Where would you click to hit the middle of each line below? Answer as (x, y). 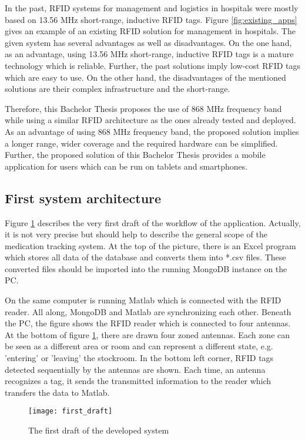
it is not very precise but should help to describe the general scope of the (136, 234)
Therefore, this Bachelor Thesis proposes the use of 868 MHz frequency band (143, 108)
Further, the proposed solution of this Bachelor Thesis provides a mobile (135, 155)
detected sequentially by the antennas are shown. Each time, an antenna (135, 369)
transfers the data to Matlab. (57, 392)
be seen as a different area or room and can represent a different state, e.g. (139, 346)
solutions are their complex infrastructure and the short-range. (118, 89)
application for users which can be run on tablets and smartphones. (126, 166)
